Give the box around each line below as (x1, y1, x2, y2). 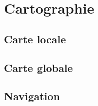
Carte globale (4, 60, 73, 75)
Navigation (4, 88, 60, 104)
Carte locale (4, 31, 66, 46)
